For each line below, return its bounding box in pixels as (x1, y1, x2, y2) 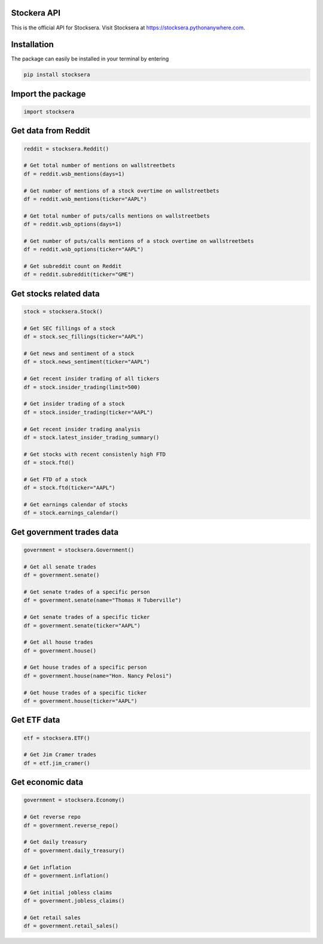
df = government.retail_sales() (23, 922, 119, 930)
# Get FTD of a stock (23, 476, 87, 483)
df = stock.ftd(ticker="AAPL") (23, 485, 116, 491)
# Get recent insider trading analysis (23, 426, 141, 432)
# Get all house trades (23, 639, 94, 646)
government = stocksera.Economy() (23, 796, 125, 804)
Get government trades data (11, 527, 119, 537)
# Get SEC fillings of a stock (23, 324, 116, 332)
